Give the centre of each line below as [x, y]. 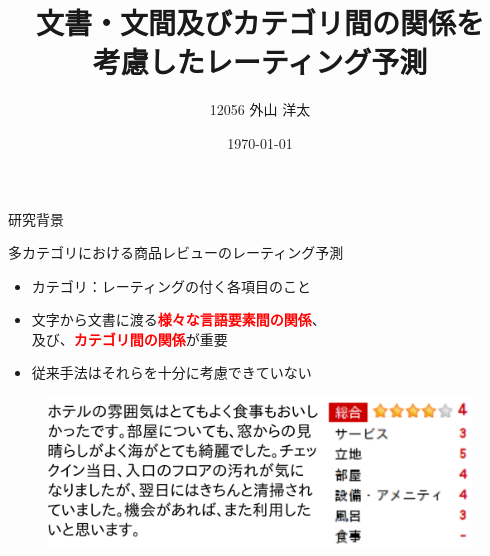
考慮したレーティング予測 [260, 61]
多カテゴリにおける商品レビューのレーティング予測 [176, 252]
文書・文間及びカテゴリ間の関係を [259, 22]
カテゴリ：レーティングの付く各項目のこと [171, 285]
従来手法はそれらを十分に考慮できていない [171, 372]
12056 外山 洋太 [260, 109]
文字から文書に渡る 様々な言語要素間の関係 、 [178, 319]
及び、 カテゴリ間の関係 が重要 [129, 338]
